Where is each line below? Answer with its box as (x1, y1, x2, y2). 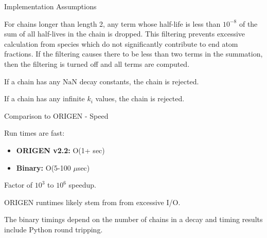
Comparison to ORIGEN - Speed (4, 110, 109, 121)
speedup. (68, 179, 96, 190)
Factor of (4, 179, 33, 190)
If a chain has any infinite (4, 93, 85, 104)
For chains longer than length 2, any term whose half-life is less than (4, 18, 221, 29)
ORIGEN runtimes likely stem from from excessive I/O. (4, 196, 181, 207)
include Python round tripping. (4, 224, 103, 234)
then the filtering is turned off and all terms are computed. (4, 58, 190, 69)
